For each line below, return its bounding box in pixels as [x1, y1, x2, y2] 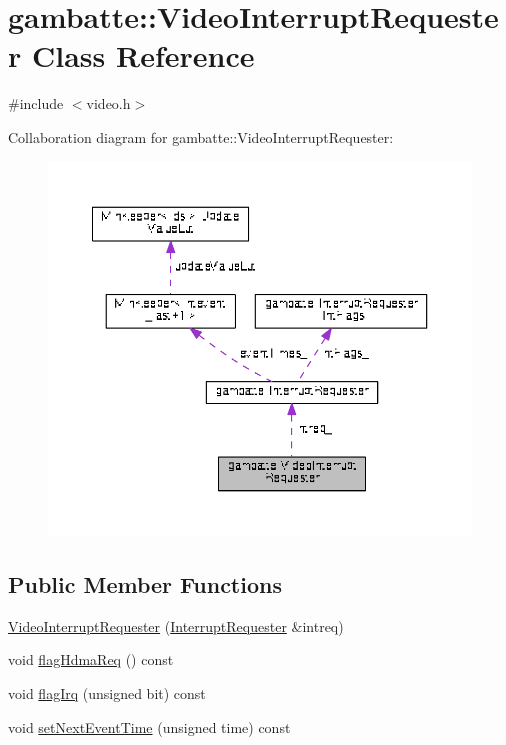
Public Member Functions [8, 568, 282, 599]
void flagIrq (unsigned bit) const [8, 682, 206, 703]
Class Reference [31, 35, 255, 76]
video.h [86, 93, 131, 114]
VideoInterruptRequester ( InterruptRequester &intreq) [8, 615, 344, 636]
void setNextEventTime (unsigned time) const [8, 716, 291, 737]
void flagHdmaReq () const [8, 649, 174, 670]
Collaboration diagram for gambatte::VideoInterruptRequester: [8, 126, 394, 147]
